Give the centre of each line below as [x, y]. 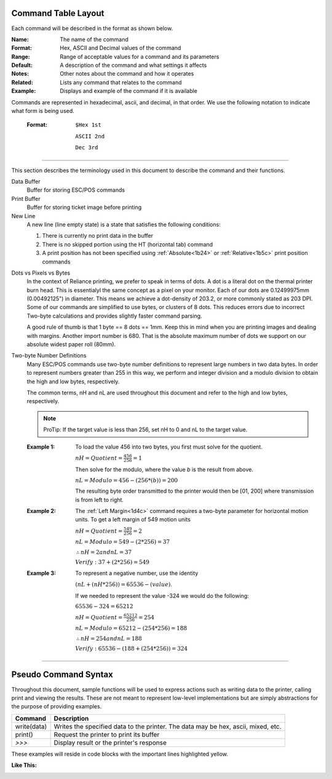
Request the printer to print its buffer [107, 734]
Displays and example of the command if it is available [129, 91]
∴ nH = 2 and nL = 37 [104, 552]
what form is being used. [43, 111]
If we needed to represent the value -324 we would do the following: [162, 595]
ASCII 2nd [90, 136]
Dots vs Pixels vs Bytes [41, 273]
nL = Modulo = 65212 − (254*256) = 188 [131, 628]
